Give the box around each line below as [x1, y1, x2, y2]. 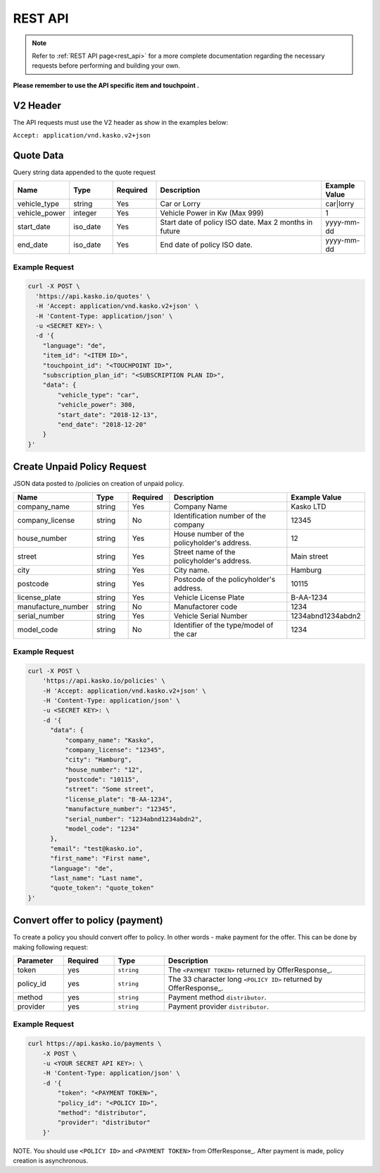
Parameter [17, 956, 53, 966]
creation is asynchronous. [13, 1157, 88, 1165]
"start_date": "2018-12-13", [57, 411, 158, 419]
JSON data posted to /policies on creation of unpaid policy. [13, 480, 184, 488]
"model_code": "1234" [64, 825, 140, 833]
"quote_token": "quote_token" [50, 884, 155, 892]
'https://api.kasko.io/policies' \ [42, 677, 165, 685]
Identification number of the [173, 511, 267, 521]
